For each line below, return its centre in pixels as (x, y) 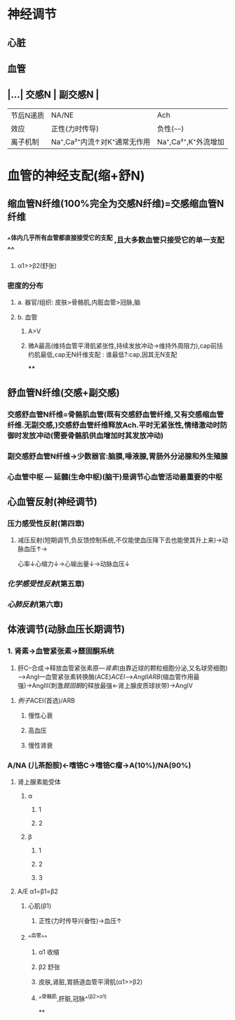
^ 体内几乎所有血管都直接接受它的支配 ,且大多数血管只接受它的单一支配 (116, 239)
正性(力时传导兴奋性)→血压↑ (80, 921)
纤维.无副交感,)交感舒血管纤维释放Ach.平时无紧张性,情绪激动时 (114, 425)
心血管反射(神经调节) (52, 501)
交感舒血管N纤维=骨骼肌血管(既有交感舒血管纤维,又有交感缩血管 (116, 414)
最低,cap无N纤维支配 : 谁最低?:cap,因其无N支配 (109, 355)
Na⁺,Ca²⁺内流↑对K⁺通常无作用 (101, 141)
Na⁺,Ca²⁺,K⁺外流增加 (190, 141)
